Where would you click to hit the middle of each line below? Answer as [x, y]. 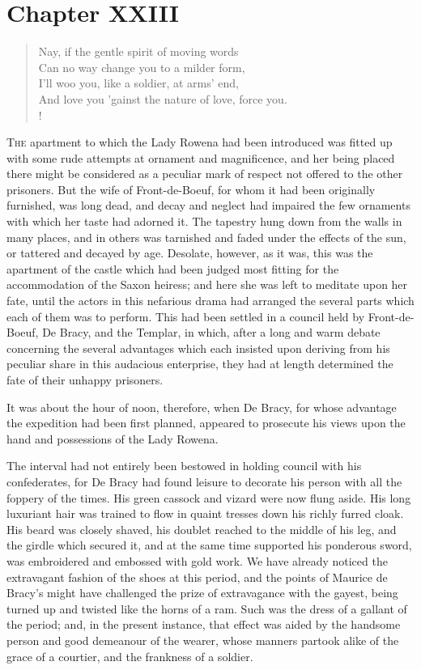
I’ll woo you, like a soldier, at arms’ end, [138, 83]
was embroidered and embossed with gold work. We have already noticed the [197, 560]
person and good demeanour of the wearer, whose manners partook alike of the [203, 640]
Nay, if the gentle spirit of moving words [138, 51]
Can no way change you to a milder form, [142, 67]
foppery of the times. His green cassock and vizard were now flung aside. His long [209, 497]
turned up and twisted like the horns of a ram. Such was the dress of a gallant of [207, 608]
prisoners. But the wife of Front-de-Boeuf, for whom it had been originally [191, 189]
